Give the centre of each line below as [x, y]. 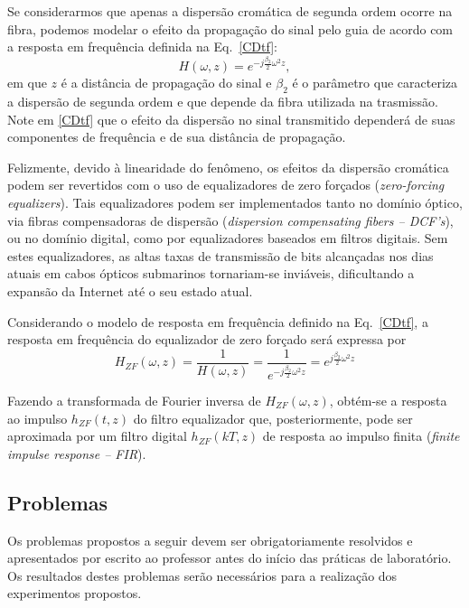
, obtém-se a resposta [388, 400]
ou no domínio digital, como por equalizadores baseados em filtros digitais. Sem [228, 238]
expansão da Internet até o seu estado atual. [130, 291]
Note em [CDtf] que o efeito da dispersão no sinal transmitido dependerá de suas [231, 119]
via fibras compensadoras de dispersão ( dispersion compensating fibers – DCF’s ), [230, 220]
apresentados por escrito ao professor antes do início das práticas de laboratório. [230, 558]
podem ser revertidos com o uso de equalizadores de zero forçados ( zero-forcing [226, 185]
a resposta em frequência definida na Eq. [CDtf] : [142, 47]
